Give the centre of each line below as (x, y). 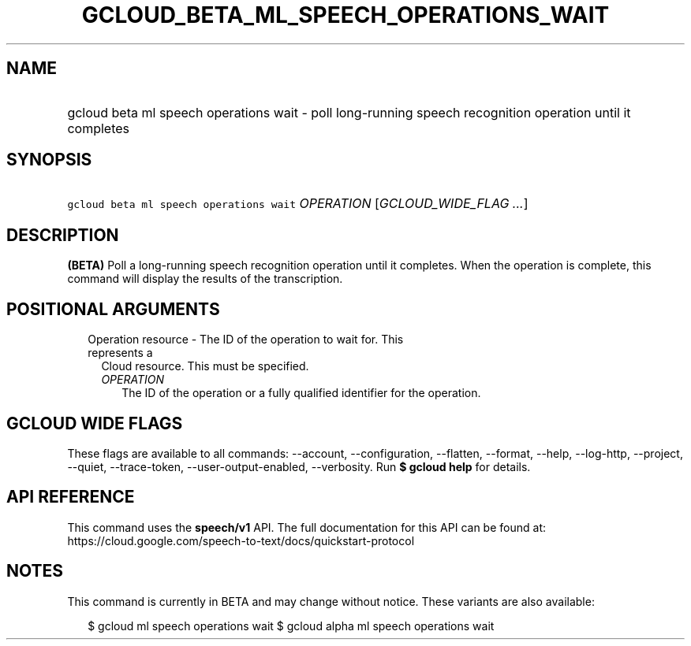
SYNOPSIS (49, 160)
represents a (120, 353)
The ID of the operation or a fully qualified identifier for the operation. (301, 393)
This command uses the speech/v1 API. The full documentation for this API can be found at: (306, 527)
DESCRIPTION (63, 235)
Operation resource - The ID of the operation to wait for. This (246, 340)
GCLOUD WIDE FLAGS (95, 423)
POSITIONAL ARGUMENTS (113, 309)
